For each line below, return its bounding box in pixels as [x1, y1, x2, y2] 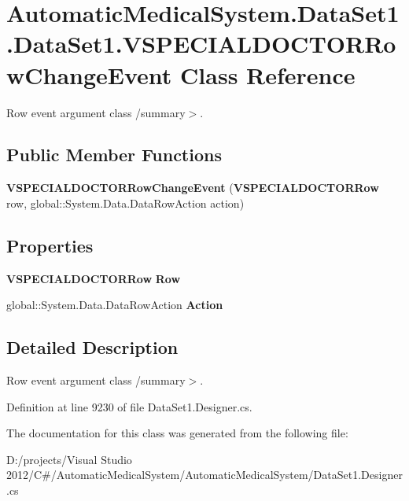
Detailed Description [6, 335, 179, 359]
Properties [6, 233, 94, 257]
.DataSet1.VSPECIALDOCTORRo [6, 28, 396, 60]
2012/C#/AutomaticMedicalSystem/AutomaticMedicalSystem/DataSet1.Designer [6, 466, 403, 483]
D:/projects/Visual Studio [6, 451, 132, 467]
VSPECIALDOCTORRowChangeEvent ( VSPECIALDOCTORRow [6, 179, 379, 196]
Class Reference [180, 58, 356, 90]
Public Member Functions [6, 142, 222, 167]
